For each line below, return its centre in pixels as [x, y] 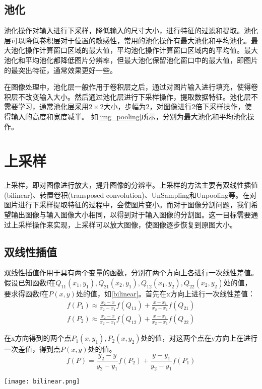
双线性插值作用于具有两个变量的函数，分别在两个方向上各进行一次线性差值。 [131, 273]
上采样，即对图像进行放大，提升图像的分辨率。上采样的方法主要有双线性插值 [131, 185]
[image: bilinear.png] [42, 382]
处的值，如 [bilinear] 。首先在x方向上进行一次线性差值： [166, 294]
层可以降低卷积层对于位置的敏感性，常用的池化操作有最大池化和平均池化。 [127, 40]
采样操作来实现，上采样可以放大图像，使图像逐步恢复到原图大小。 [127, 224]
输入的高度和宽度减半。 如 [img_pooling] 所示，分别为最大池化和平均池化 [129, 116]
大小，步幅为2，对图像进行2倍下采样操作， [174, 106]
